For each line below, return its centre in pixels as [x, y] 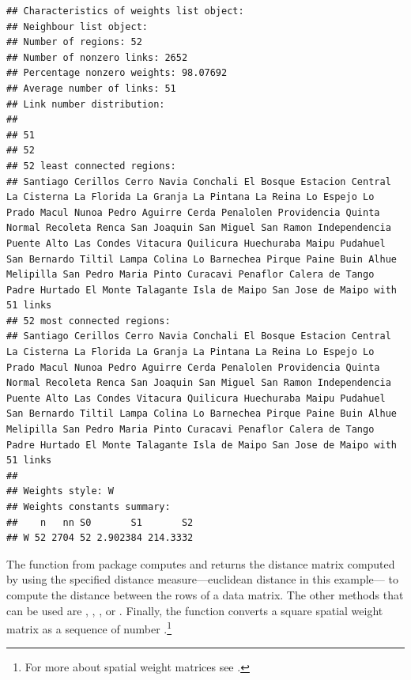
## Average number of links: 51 [91, 88]
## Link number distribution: [86, 104]
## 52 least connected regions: [91, 166]
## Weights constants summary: [89, 507]
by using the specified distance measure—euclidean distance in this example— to [202, 579]
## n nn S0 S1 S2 [100, 522]
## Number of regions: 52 [74, 42]
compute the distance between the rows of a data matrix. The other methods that [205, 594]
